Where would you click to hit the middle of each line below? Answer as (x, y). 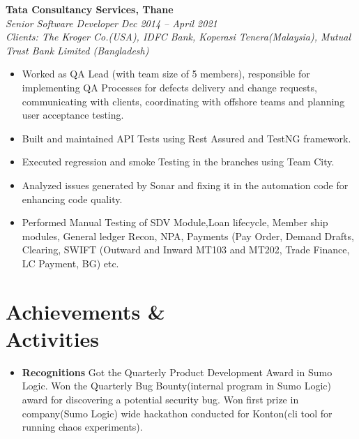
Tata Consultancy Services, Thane (90, 9)
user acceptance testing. (73, 115)
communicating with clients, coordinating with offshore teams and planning (183, 101)
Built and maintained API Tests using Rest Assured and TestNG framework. (186, 138)
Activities (53, 338)
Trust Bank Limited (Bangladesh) (77, 50)
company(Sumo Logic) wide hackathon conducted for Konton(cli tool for (177, 413)
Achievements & (85, 311)
